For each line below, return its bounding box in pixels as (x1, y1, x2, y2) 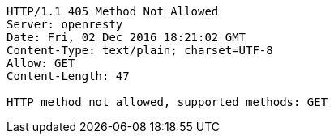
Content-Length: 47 (6, 70, 130, 83)
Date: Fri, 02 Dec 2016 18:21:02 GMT (6, 31, 246, 44)
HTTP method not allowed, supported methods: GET (6, 95, 328, 108)
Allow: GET (6, 57, 75, 70)
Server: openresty (6, 18, 123, 31)
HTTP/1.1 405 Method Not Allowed (6, 5, 219, 18)
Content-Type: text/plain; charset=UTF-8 (6, 44, 273, 57)
